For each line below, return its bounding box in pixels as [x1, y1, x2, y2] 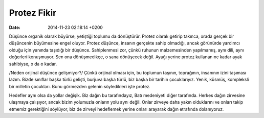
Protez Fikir [9, 7, 57, 18]
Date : [9, 24, 21, 30]
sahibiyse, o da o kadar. [9, 61, 57, 67]
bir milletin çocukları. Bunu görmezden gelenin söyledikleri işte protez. [9, 83, 151, 89]
